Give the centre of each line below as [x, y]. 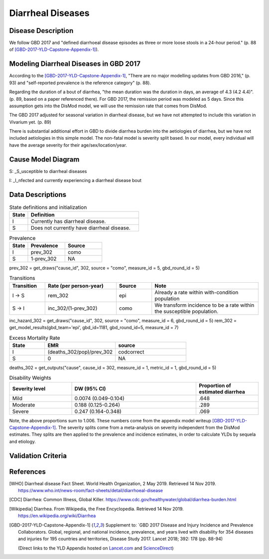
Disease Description [41, 31]
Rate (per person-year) [76, 286]
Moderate [24, 405]
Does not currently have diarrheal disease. [80, 228]
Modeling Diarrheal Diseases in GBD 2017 [75, 64]
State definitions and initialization [48, 207]
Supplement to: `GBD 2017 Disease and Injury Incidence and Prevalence [179, 525]
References [27, 471]
